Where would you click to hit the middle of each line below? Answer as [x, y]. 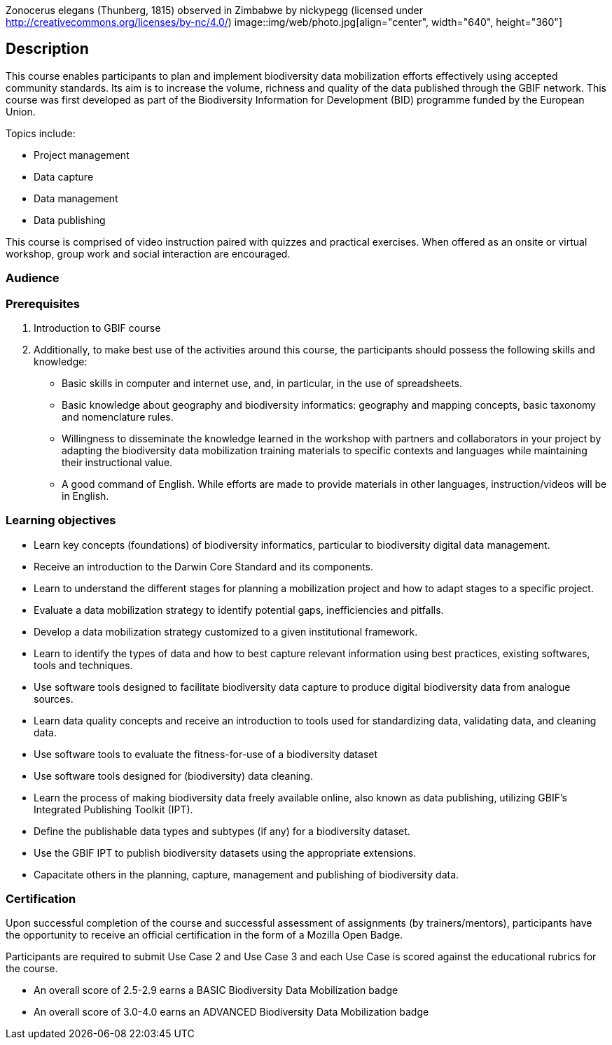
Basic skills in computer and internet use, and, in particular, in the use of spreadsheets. [262, 383]
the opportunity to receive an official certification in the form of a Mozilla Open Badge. [204, 935]
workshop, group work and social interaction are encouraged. [148, 253]
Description [47, 49]
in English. [85, 496]
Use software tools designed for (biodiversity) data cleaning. [173, 776]
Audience [33, 278]
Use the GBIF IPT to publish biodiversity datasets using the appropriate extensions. [225, 853]
